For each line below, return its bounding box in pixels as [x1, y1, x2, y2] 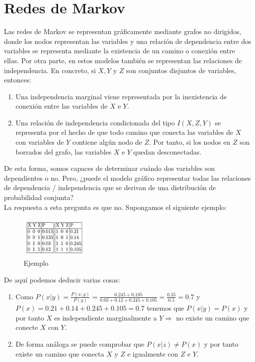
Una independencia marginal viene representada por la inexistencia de [15, 91, 227, 101]
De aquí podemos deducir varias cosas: [4, 275, 120, 285]
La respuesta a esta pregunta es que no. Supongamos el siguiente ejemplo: [4, 201, 227, 212]
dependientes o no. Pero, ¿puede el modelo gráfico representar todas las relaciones [4, 172, 251, 183]
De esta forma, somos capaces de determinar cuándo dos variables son [4, 163, 215, 173]
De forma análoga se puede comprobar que [15, 339, 145, 349]
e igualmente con [127, 348, 178, 359]
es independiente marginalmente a [54, 312, 157, 322]
